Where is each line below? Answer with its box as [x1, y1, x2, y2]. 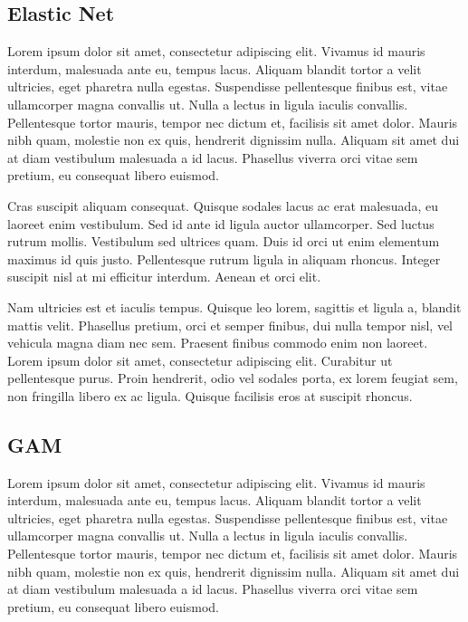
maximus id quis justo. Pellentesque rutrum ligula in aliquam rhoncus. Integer [7, 249, 441, 268]
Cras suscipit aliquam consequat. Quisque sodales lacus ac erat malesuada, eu [7, 196, 438, 215]
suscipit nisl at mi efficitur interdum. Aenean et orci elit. [7, 267, 321, 286]
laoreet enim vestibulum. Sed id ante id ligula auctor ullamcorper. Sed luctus [7, 214, 435, 233]
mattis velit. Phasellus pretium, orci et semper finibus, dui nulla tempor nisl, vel [7, 315, 454, 334]
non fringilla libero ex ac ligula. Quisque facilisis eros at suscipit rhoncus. [7, 386, 413, 405]
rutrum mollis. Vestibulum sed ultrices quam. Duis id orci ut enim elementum [7, 232, 440, 251]
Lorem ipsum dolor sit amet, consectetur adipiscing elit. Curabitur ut [7, 350, 393, 369]
